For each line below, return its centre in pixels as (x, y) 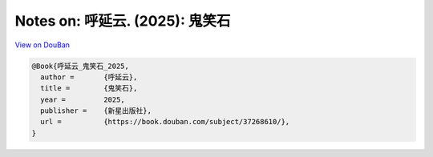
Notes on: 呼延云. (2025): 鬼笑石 (123, 21)
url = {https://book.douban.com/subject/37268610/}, (165, 122)
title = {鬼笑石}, (89, 89)
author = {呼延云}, (89, 77)
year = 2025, (83, 99)
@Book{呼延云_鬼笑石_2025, (81, 66)
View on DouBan (42, 45)
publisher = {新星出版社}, (96, 111)
